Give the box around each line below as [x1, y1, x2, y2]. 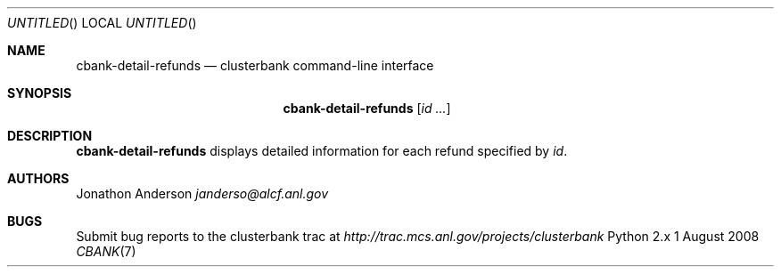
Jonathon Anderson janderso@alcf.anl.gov [76, 186, 329, 201]
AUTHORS [7, 171, 70, 186]
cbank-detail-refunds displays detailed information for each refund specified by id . [76, 143, 568, 158]
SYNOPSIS [7, 85, 72, 101]
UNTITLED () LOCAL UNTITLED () [7, 15, 197, 30]
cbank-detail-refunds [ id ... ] [283, 101, 451, 116]
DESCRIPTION [7, 128, 93, 143]
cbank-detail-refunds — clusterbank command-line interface [76, 58, 434, 73]
